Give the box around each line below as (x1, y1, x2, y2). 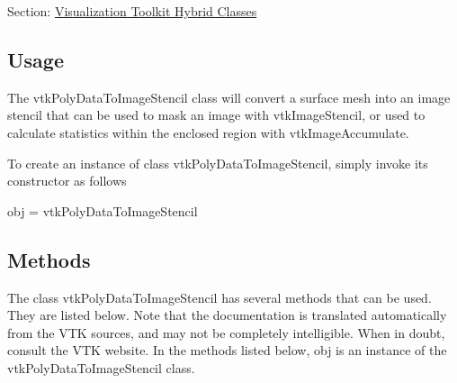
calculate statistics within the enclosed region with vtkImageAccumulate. (7, 123, 409, 141)
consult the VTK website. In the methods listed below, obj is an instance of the (7, 341, 447, 360)
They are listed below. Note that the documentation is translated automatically (7, 305, 447, 324)
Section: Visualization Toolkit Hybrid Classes (7, 2, 257, 20)
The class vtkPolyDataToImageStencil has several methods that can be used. (7, 287, 432, 306)
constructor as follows (7, 171, 127, 190)
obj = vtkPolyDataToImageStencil (7, 201, 198, 220)
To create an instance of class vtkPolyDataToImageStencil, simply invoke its (7, 153, 428, 172)
